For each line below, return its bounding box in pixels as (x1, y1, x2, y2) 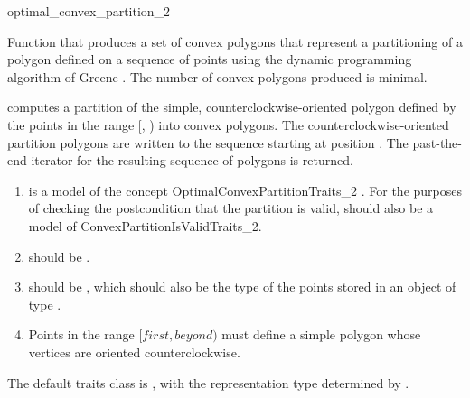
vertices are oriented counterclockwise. (28, 342, 240, 361)
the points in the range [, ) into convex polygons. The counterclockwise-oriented (7, 115, 449, 134)
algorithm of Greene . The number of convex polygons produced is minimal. (7, 67, 428, 86)
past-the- (412, 133, 462, 152)
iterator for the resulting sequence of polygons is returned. (31, 151, 353, 170)
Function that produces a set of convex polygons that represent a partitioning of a (7, 32, 463, 51)
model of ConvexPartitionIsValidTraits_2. (28, 216, 262, 235)
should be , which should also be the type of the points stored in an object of (28, 277, 456, 296)
